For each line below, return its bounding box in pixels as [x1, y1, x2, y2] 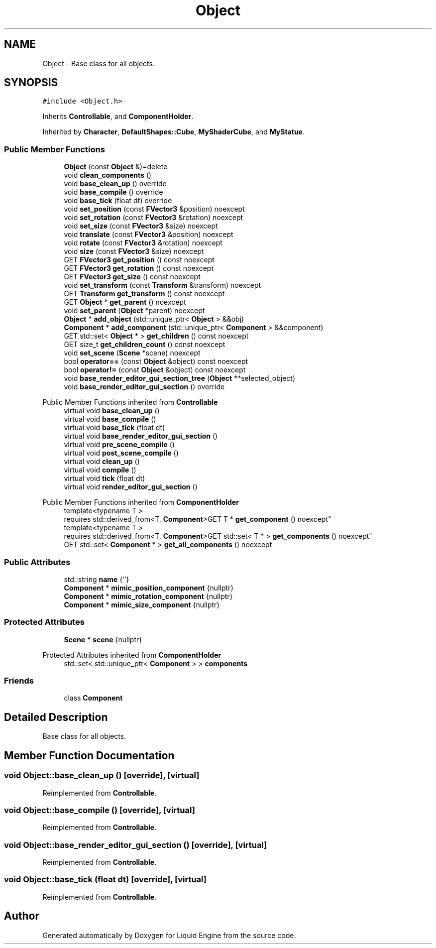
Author [4, 910, 39, 923]
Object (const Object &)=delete [64, 162, 168, 171]
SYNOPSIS [4, 76, 58, 89]
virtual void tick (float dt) [64, 474, 145, 483]
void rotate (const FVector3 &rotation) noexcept [64, 238, 222, 247]
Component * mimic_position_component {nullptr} [64, 583, 234, 592]
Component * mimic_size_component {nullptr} [64, 600, 220, 609]
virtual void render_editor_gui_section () [64, 482, 198, 491]
